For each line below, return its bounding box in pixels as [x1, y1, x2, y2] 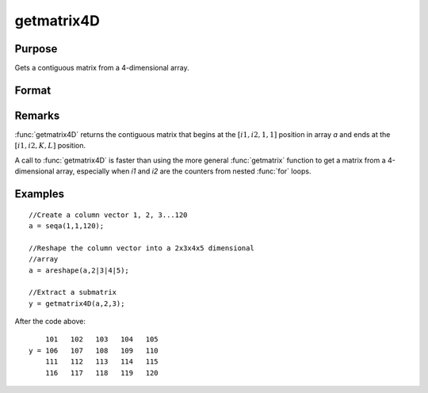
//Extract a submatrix [29, 288, 117, 297]
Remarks [14, 109, 60, 122]
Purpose [14, 42, 58, 55]
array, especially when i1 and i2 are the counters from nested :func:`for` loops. [55, 166, 311, 176]
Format [14, 83, 52, 97]
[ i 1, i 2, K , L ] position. [14, 141, 86, 151]
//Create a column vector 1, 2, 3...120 [29, 210, 188, 219]
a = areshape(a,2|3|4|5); [29, 265, 130, 275]
